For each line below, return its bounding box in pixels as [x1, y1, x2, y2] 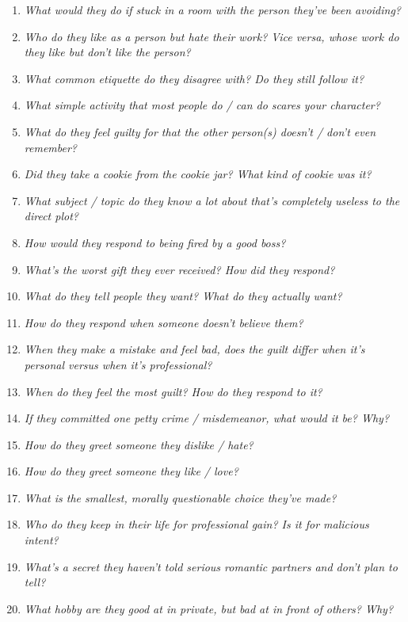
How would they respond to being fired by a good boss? [24, 234, 286, 250]
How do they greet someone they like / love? [24, 463, 238, 479]
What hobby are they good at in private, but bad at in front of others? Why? [24, 600, 394, 616]
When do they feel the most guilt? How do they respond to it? [24, 383, 322, 399]
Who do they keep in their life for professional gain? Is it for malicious [24, 516, 369, 532]
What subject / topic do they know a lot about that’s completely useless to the [24, 192, 400, 208]
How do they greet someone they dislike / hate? [24, 436, 254, 452]
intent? [24, 532, 59, 548]
